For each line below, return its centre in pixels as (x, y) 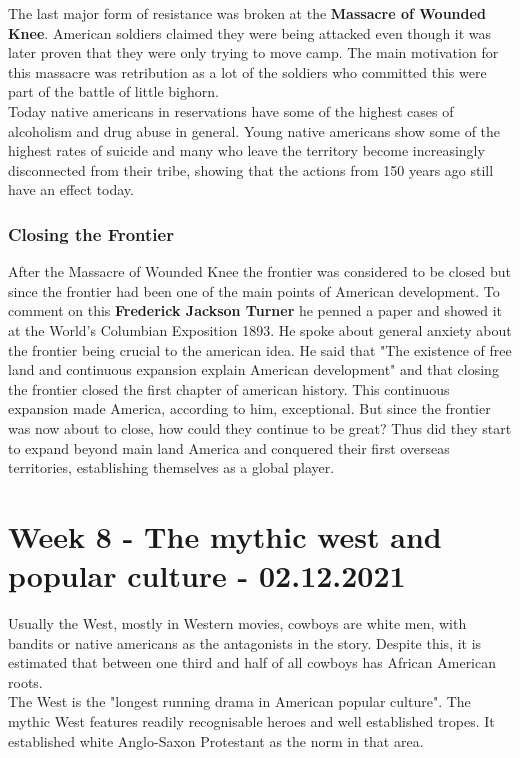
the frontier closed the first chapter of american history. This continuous (229, 388)
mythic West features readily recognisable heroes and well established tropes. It (251, 720)
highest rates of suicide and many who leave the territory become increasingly (246, 150)
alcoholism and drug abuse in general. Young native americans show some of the (254, 130)
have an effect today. (71, 189)
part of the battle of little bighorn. (113, 91)
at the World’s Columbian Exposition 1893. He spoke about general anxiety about (260, 329)
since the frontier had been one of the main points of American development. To (254, 290)
